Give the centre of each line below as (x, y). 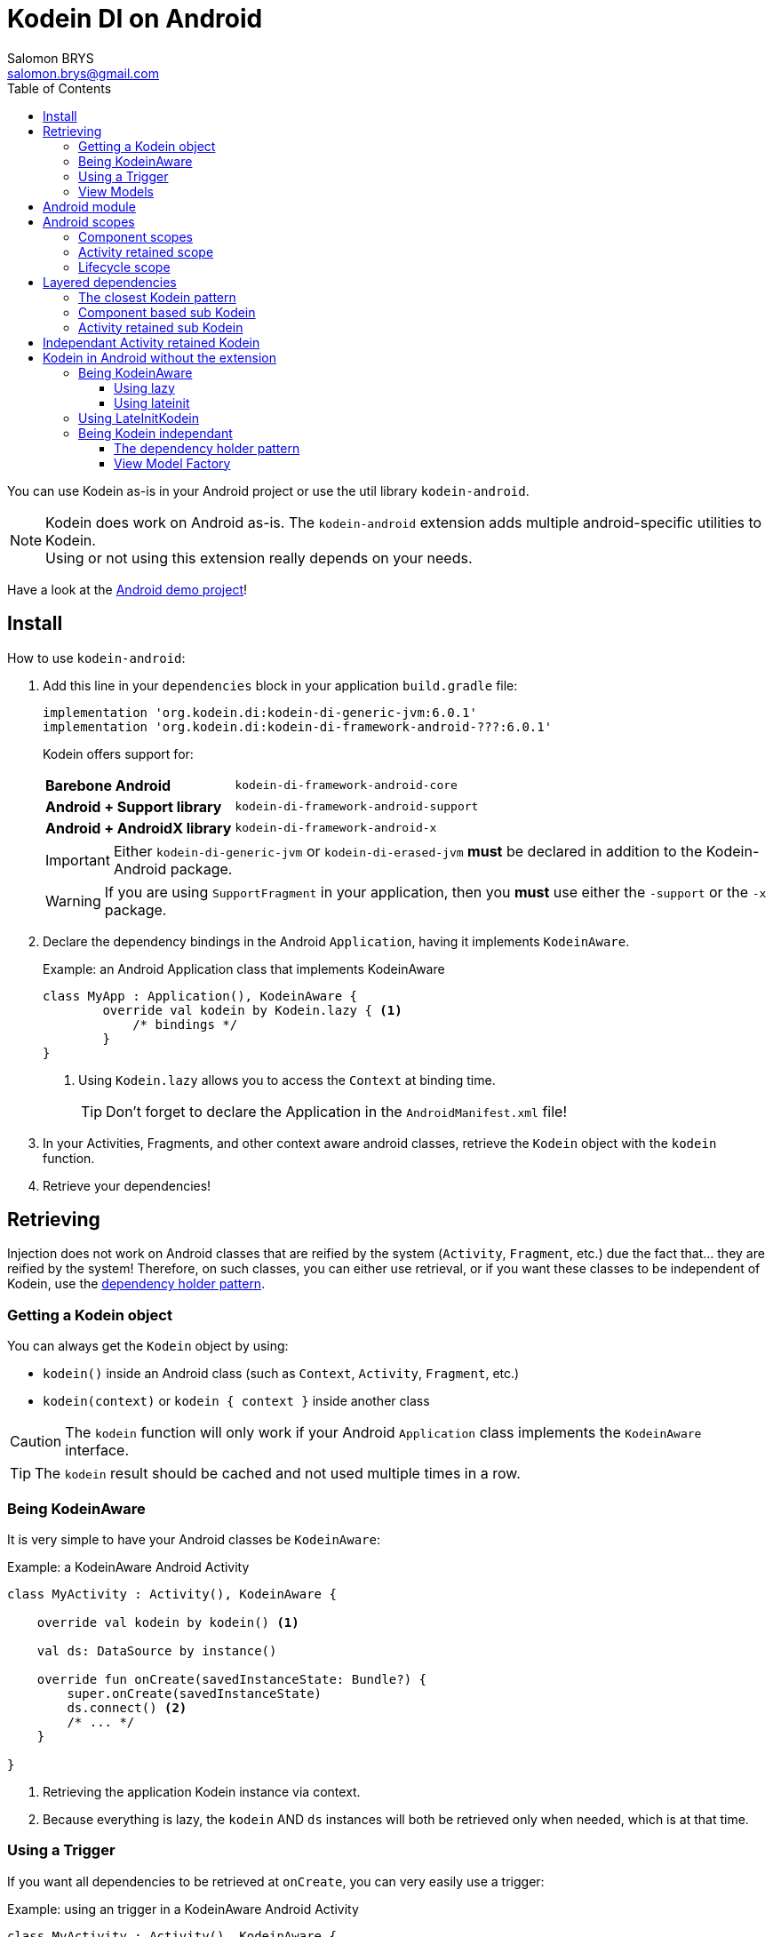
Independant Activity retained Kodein (151, 342)
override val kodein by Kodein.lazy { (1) (252, 1010)
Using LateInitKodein (139, 418)
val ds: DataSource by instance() (157, 1650)
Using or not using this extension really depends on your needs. (259, 558)
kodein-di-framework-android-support (357, 807)
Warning (73, 901)
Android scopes (89, 221)
